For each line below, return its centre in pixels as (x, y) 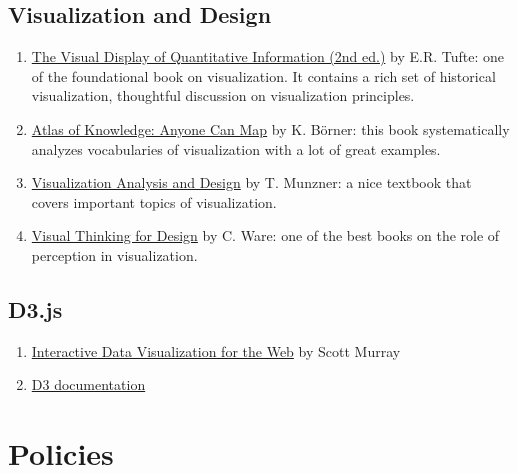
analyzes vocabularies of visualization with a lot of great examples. (236, 148)
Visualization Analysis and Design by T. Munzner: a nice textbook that (251, 182)
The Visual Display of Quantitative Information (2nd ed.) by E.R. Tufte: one (267, 56)
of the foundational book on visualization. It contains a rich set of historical (263, 75)
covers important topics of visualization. (154, 201)
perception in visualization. (114, 254)
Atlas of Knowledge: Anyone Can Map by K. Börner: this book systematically (270, 128)
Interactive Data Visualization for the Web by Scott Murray (216, 350)
